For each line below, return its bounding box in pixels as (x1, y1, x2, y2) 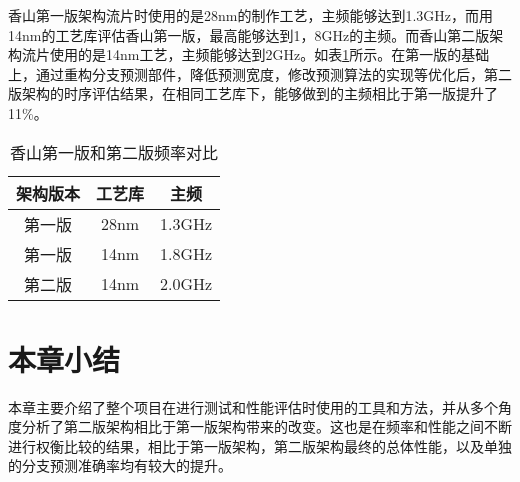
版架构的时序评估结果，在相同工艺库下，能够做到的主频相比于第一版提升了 (8, 83, 498, 104)
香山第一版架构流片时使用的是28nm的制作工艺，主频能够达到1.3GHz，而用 (8, 5, 494, 25)
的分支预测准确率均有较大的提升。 (8, 455, 232, 476)
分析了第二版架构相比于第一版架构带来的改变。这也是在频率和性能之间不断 (21, 416, 512, 437)
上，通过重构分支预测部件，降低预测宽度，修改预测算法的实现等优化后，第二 (8, 63, 512, 84)
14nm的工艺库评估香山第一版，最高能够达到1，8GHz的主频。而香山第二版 (8, 24, 490, 45)
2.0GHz (160, 272, 213, 296)
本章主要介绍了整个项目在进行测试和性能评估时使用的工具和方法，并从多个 (8, 396, 498, 417)
